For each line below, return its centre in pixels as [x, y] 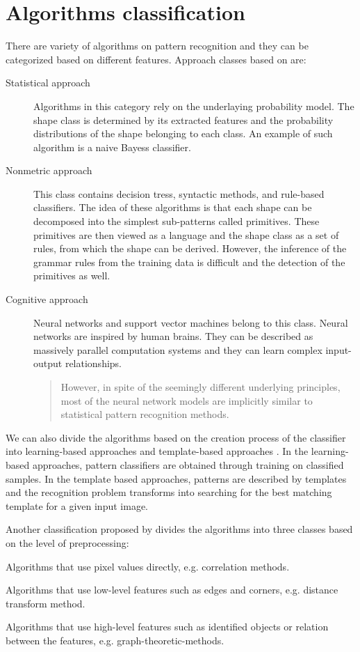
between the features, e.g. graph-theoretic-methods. [115, 640]
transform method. [46, 603]
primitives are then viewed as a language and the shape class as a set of [186, 234]
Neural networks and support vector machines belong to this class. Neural [191, 322]
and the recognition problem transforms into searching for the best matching [169, 492]
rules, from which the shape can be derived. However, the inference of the [190, 248]
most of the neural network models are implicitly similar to [187, 400]
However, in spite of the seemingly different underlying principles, [201, 387]
